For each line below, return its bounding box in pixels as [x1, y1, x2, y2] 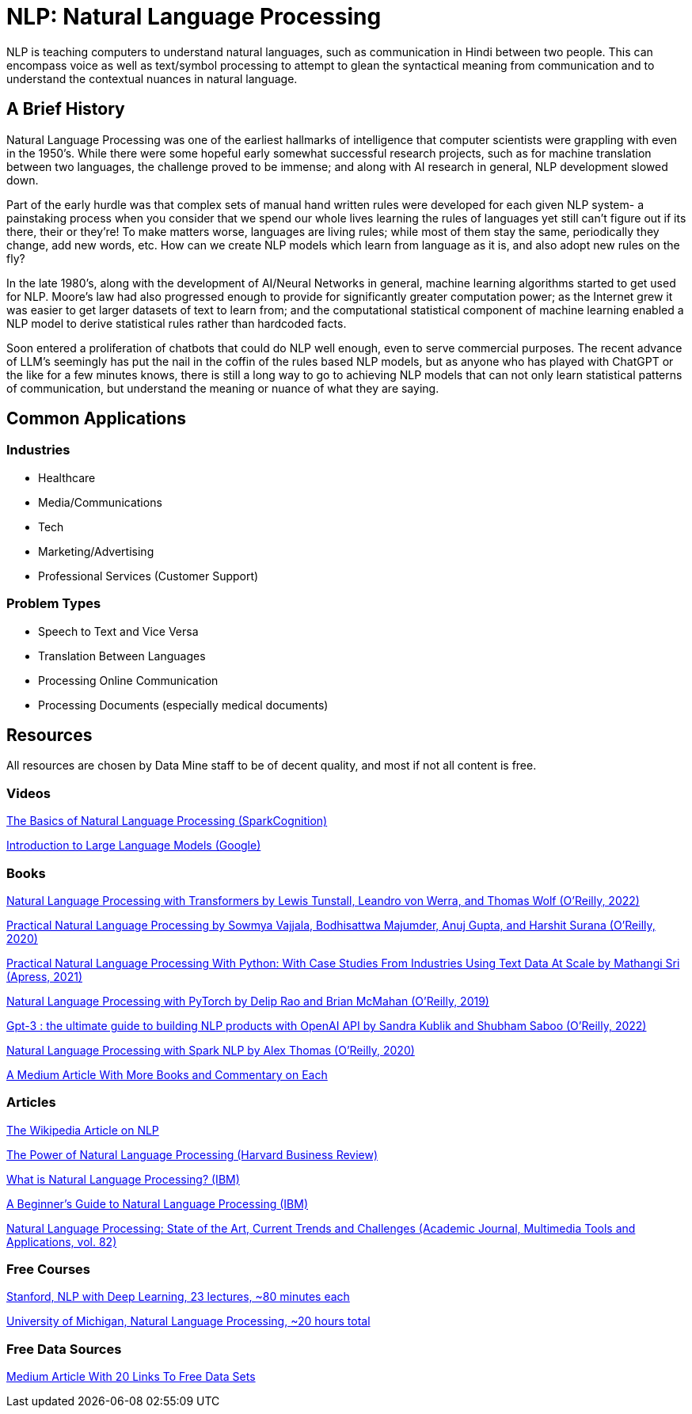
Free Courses [6, 1261, 90, 1278]
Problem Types [6, 595, 101, 612]
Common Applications [6, 409, 187, 429]
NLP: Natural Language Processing [6, 3, 382, 30]
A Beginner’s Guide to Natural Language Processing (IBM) [6, 1196, 309, 1211]
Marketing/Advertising [38, 544, 154, 558]
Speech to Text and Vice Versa [38, 624, 199, 638]
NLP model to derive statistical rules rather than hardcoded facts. [6, 316, 347, 330]
